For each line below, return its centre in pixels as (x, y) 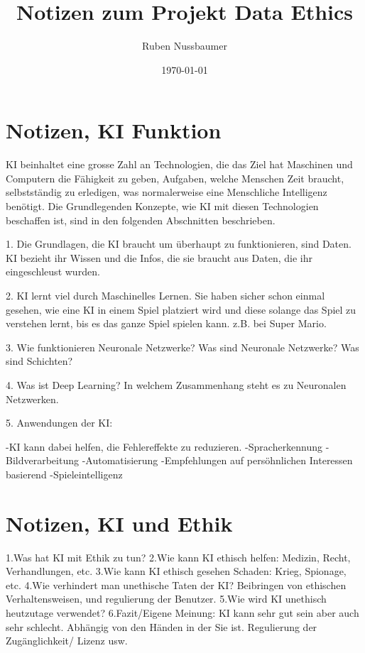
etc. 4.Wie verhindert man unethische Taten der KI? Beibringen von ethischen (176, 585)
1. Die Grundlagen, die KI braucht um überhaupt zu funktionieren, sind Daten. (179, 244)
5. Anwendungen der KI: (59, 423)
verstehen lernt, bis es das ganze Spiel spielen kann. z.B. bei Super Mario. (166, 323)
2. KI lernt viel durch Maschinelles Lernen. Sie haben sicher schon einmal (165, 295)
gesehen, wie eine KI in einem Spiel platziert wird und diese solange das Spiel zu (181, 309)
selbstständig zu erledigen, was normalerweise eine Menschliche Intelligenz (167, 192)
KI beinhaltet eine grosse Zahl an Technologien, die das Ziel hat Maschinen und (179, 164)
